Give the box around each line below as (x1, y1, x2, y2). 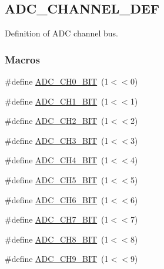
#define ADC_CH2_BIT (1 (5, 115, 109, 127)
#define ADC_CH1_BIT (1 (5, 95, 109, 107)
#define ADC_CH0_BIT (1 (5, 75, 109, 88)
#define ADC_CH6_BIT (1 (5, 193, 109, 206)
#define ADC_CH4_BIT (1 (5, 154, 109, 166)
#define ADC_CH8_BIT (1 (5, 233, 109, 245)
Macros (5, 52, 40, 66)
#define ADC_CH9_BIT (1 (5, 253, 109, 265)
